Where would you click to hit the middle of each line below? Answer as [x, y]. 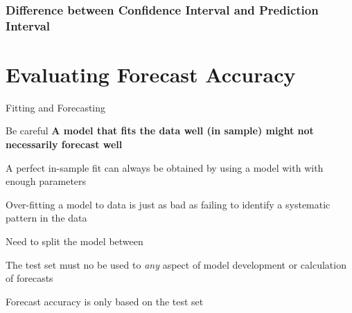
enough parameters [46, 181]
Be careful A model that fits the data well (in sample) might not [160, 131]
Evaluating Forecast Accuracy [151, 74]
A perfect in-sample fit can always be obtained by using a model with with [165, 167]
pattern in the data [46, 218]
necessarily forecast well [64, 144]
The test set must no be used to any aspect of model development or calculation [176, 264]
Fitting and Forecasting [56, 107]
